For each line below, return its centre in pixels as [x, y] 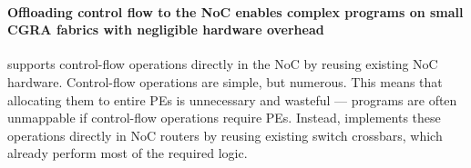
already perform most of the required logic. [128, 153]
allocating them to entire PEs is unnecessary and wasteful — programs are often [232, 99]
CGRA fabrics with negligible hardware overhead [166, 30]
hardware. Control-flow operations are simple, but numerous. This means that [225, 81]
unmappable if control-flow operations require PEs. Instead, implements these [224, 118]
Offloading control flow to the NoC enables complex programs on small [235, 11]
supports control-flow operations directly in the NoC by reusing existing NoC [223, 64]
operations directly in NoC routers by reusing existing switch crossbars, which [225, 135]
